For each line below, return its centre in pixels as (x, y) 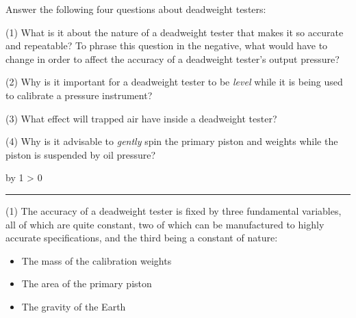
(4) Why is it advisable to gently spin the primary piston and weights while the (172, 141)
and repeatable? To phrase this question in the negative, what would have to (167, 45)
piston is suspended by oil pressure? (81, 154)
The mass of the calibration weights (97, 260)
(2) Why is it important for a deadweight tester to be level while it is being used (174, 82)
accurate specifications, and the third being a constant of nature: (142, 238)
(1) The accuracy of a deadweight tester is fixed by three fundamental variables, (174, 210)
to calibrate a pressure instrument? (79, 95)
